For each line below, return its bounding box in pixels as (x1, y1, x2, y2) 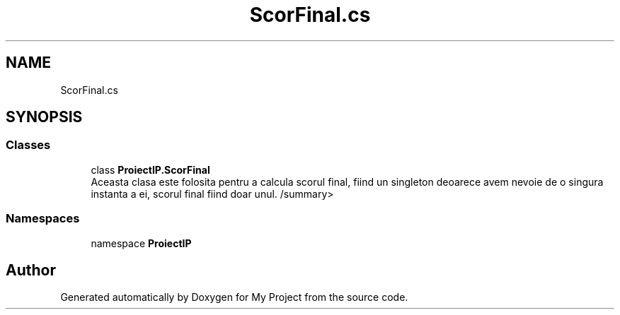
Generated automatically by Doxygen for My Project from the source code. (60, 291, 408, 304)
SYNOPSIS (6, 108, 83, 126)
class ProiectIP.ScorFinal (91, 163, 210, 176)
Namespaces (6, 211, 80, 226)
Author (6, 261, 56, 279)
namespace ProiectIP (91, 237, 192, 249)
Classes (6, 138, 51, 153)
